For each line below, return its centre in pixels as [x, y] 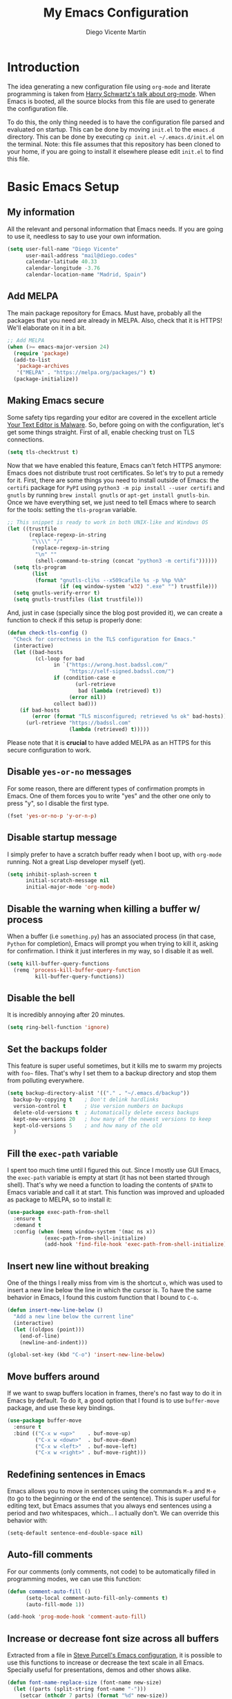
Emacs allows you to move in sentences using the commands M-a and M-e [112, 1491]
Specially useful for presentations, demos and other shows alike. [99, 1670]
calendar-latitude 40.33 [61, 262]
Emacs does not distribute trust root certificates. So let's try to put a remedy [116, 473]
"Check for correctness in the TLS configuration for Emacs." [105, 639]
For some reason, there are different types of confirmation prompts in [106, 789]
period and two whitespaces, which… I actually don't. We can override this [113, 1513]
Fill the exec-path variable [63, 1153]
